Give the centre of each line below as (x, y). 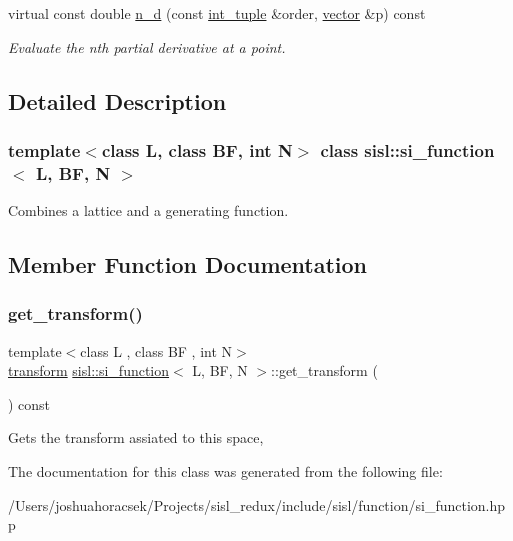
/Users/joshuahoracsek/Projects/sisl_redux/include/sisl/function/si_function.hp (257, 504)
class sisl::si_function (407, 149)
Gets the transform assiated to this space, (136, 437)
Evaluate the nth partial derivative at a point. (147, 46)
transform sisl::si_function (89, 370)
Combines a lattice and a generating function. (148, 210)
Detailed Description (117, 100)
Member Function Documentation (188, 264)
